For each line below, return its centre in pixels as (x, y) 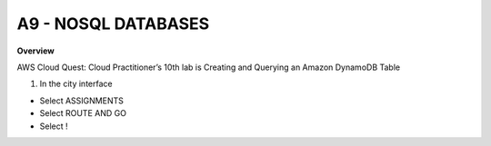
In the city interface (76, 84)
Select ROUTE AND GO (83, 113)
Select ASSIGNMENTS (82, 101)
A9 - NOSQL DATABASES (113, 24)
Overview (35, 51)
